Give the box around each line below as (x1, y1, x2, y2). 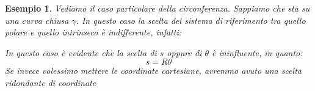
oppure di (167, 46, 202, 59)
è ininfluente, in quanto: (212, 46, 303, 59)
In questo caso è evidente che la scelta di (5, 46, 157, 59)
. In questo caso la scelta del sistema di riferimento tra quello (76, 13, 306, 26)
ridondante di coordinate (5, 76, 96, 89)
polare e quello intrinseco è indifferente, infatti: (5, 26, 181, 38)
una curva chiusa (5, 13, 69, 26)
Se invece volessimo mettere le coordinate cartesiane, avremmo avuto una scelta (5, 64, 302, 77)
